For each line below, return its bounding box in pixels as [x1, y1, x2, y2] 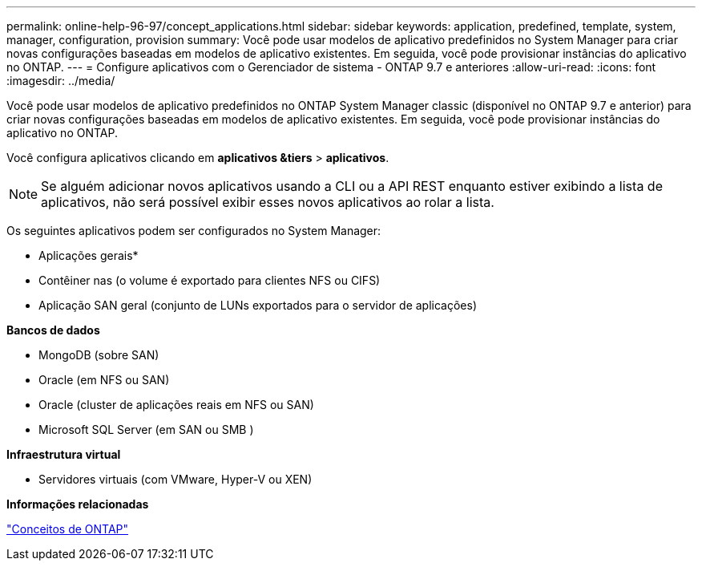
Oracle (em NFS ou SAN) [38, 373, 170, 387]
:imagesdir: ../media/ [6, 74, 115, 87]
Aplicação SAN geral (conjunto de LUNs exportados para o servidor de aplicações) [38, 298, 478, 312]
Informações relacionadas [6, 497, 149, 511]
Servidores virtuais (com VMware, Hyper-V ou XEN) [38, 472, 313, 486]
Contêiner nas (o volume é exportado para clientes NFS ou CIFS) [38, 273, 381, 287]
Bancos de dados [6, 323, 100, 337]
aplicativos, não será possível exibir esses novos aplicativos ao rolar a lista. [41, 194, 494, 210]
